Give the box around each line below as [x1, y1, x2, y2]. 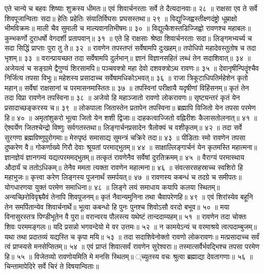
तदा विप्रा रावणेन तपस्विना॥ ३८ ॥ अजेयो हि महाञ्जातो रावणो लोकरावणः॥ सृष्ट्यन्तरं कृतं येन [5, 92, 240, 103]
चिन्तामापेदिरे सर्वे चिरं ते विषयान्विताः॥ [5, 261, 99, 271]
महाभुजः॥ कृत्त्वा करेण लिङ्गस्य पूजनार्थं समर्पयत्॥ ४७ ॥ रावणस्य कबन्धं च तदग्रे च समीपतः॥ [5, 172, 242, 182]
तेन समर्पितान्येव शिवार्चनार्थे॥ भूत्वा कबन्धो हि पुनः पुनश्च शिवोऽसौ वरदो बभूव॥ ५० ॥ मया [5, 201, 230, 212]
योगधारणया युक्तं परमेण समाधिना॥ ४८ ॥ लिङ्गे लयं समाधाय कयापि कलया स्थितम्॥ [5, 181, 220, 192]
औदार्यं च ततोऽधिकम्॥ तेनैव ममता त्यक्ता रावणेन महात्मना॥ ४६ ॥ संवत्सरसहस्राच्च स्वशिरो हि [5, 162, 243, 172]
